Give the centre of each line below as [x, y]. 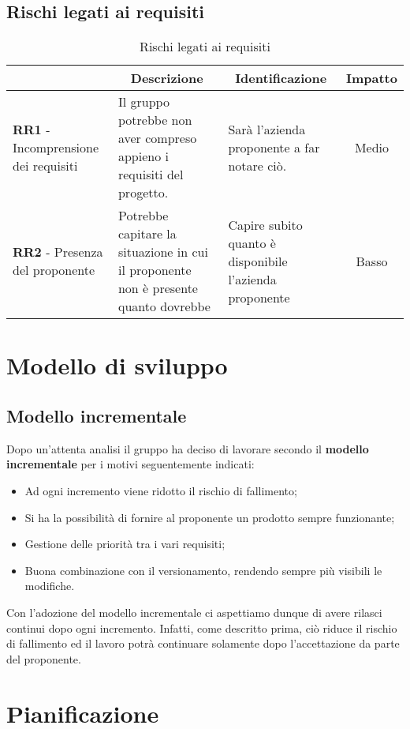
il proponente [155, 270]
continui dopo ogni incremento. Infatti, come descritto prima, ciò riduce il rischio [202, 628]
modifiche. [50, 586]
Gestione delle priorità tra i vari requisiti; [125, 544]
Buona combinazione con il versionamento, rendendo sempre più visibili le [203, 570]
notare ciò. [257, 165]
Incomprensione [56, 147]
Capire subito [265, 224]
